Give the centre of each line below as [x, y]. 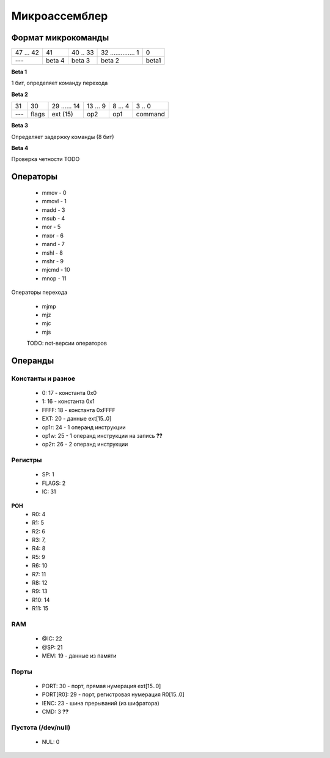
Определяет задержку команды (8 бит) [63, 137]
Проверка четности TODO [46, 159]
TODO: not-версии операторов [67, 343]
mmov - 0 [54, 192]
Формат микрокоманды [60, 38]
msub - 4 [53, 218]
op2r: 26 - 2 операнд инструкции [85, 445]
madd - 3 [53, 210]
